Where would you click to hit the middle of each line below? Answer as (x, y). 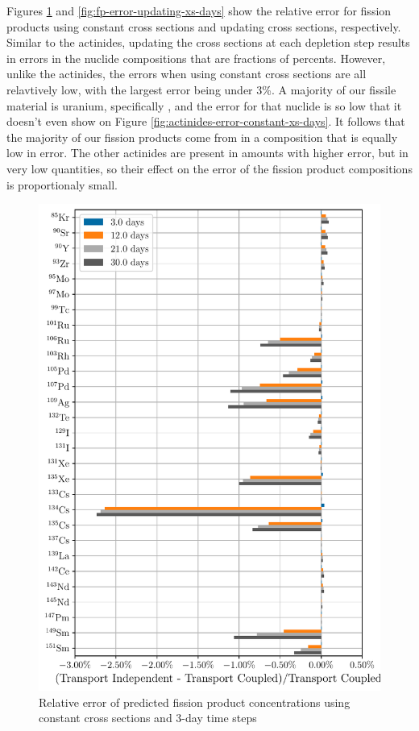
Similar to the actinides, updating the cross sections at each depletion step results (208, 42)
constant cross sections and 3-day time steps (148, 718)
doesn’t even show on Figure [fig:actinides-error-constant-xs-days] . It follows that (206, 121)
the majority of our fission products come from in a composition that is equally (202, 137)
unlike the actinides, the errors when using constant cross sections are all (187, 74)
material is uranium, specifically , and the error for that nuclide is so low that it (204, 105)
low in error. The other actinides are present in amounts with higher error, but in (207, 153)
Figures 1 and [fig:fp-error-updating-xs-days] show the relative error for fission (199, 10)
